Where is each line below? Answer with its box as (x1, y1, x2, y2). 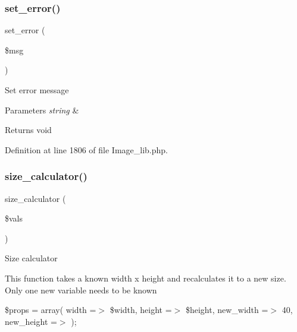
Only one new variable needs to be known (5, 283, 157, 296)
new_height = (5, 315, 57, 327)
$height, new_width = (185, 303, 268, 316)
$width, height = (110, 303, 172, 316)
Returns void (5, 124, 52, 136)
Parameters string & (5, 103, 79, 116)
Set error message (5, 84, 69, 96)
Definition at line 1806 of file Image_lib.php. (5, 143, 168, 156)
